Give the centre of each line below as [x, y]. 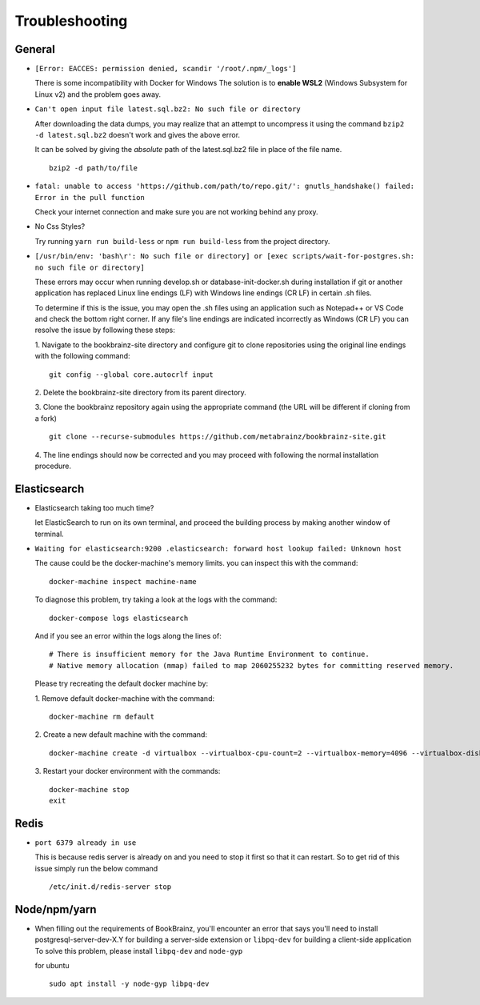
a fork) [46, 418]
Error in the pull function [90, 197]
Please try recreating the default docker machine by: [121, 683]
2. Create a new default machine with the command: [121, 735]
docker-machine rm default [102, 717]
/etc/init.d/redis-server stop [110, 887]
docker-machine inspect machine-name [123, 581]
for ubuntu [52, 966]
